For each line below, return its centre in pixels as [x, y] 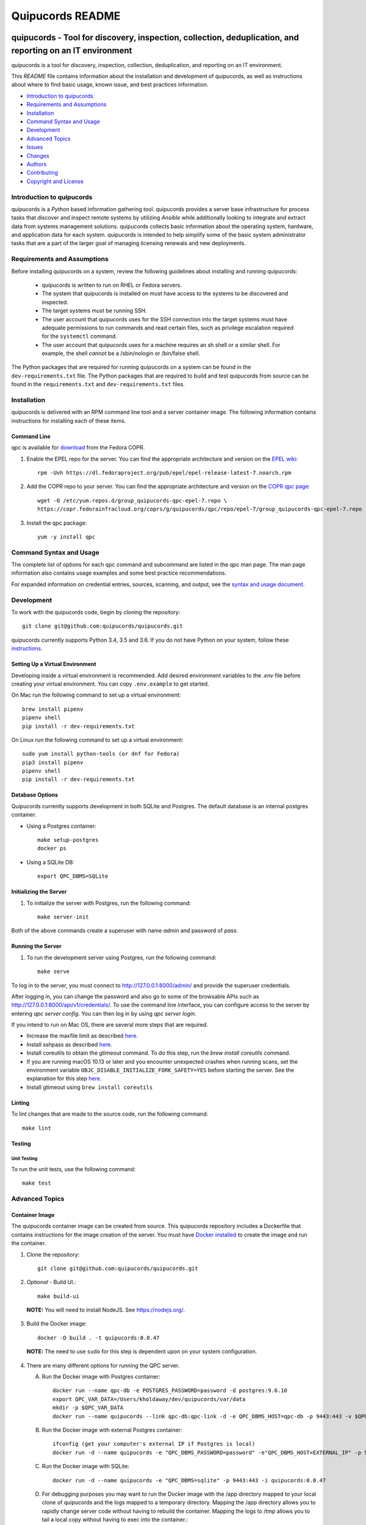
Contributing [42, 173]
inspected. [55, 302]
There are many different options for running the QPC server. [103, 1365]
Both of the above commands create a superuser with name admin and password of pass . [125, 931]
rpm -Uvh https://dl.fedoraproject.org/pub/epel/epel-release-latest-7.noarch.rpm [164, 472]
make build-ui [58, 1296]
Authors [37, 164]
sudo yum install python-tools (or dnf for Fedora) [101, 754]
